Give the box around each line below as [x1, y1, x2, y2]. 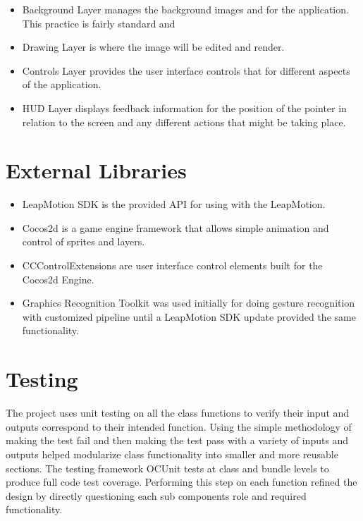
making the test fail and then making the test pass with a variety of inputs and [6, 433, 349, 448]
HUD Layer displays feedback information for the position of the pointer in [22, 100, 347, 115]
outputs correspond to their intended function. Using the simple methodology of [6, 419, 352, 434]
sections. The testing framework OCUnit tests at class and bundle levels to [6, 460, 329, 475]
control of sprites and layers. [22, 234, 145, 249]
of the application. [22, 77, 101, 92]
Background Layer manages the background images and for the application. [22, 2, 349, 16]
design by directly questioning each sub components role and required [6, 488, 307, 503]
